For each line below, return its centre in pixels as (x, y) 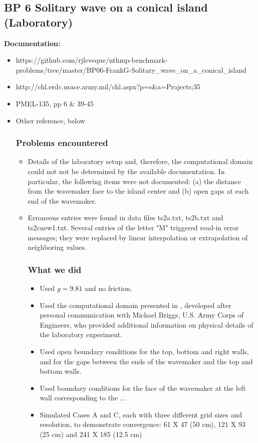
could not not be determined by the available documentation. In (126, 171)
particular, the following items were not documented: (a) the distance (134, 181)
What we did (55, 269)
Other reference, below (50, 120)
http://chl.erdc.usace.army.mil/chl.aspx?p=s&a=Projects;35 (108, 87)
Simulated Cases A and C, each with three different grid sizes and (141, 414)
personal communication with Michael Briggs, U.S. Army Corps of (142, 315)
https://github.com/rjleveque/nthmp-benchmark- (92, 60)
